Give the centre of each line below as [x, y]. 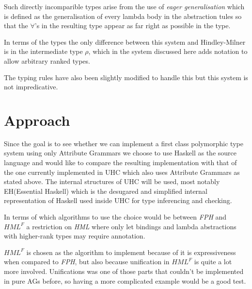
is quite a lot [213, 262]
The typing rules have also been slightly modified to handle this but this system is [126, 77]
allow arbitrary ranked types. [47, 60]
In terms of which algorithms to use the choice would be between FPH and [115, 217]
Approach [37, 120]
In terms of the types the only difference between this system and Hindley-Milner [125, 42]
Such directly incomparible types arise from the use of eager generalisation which [124, 6]
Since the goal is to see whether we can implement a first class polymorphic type [124, 143]
